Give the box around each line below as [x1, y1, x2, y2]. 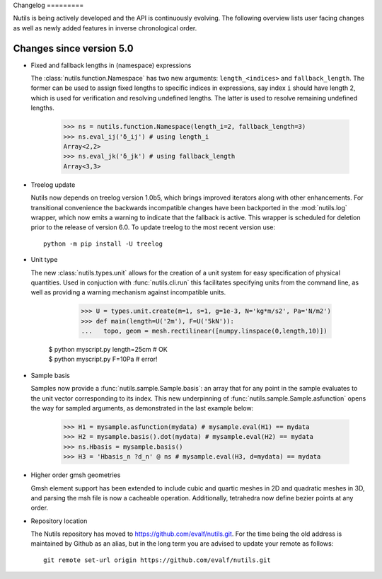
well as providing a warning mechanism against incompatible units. [30, 288, 226, 297]
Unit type [30, 256, 58, 264]
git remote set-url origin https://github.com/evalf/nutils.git [43, 556, 272, 564]
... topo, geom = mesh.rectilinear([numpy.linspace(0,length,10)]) [81, 327, 328, 336]
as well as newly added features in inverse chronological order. [13, 23, 197, 32]
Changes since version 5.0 [13, 42, 134, 55]
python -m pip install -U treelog [43, 239, 163, 248]
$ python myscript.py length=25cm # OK [48, 345, 168, 354]
